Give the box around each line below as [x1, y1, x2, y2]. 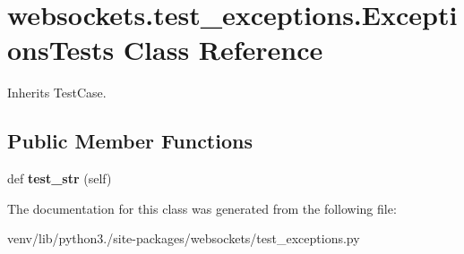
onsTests [7, 31, 115, 68]
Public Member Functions [7, 127, 253, 155]
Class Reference [123, 31, 323, 68]
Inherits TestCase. [7, 83, 107, 102]
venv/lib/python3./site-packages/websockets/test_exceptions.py [7, 229, 360, 248]
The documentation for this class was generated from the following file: [7, 199, 397, 217]
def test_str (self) [7, 169, 112, 188]
